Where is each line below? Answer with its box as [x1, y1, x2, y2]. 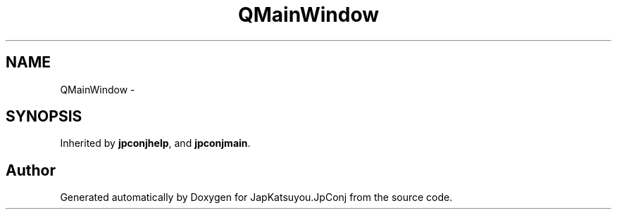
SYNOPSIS [6, 107, 82, 126]
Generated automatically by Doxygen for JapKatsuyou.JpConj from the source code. [60, 191, 453, 204]
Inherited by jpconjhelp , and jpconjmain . [60, 137, 251, 150]
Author [6, 161, 56, 179]
